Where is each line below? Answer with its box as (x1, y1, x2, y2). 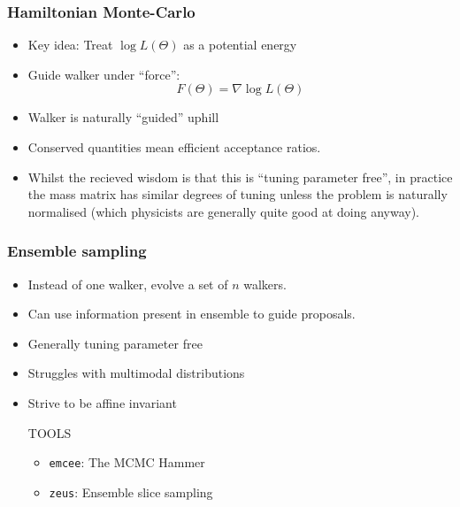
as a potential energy (183, 35, 297, 54)
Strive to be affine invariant (27, 393, 177, 411)
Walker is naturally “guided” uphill (27, 108, 219, 127)
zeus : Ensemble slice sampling (49, 482, 213, 501)
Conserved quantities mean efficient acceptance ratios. (27, 138, 321, 156)
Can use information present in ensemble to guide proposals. (27, 304, 356, 323)
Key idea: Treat (27, 35, 113, 54)
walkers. (243, 274, 287, 293)
